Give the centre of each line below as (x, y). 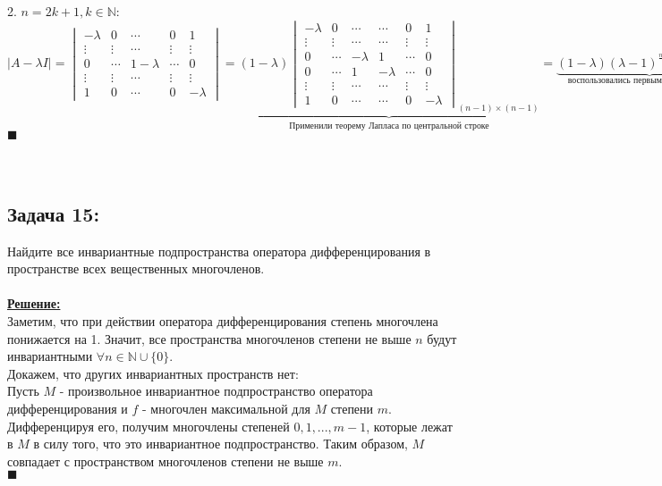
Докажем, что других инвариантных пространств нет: (153, 373)
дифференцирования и (68, 408)
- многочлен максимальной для (226, 408)
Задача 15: (54, 213)
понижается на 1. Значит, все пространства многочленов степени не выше (209, 338)
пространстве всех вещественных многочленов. (136, 268)
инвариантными (50, 356)
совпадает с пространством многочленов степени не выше (165, 461)
